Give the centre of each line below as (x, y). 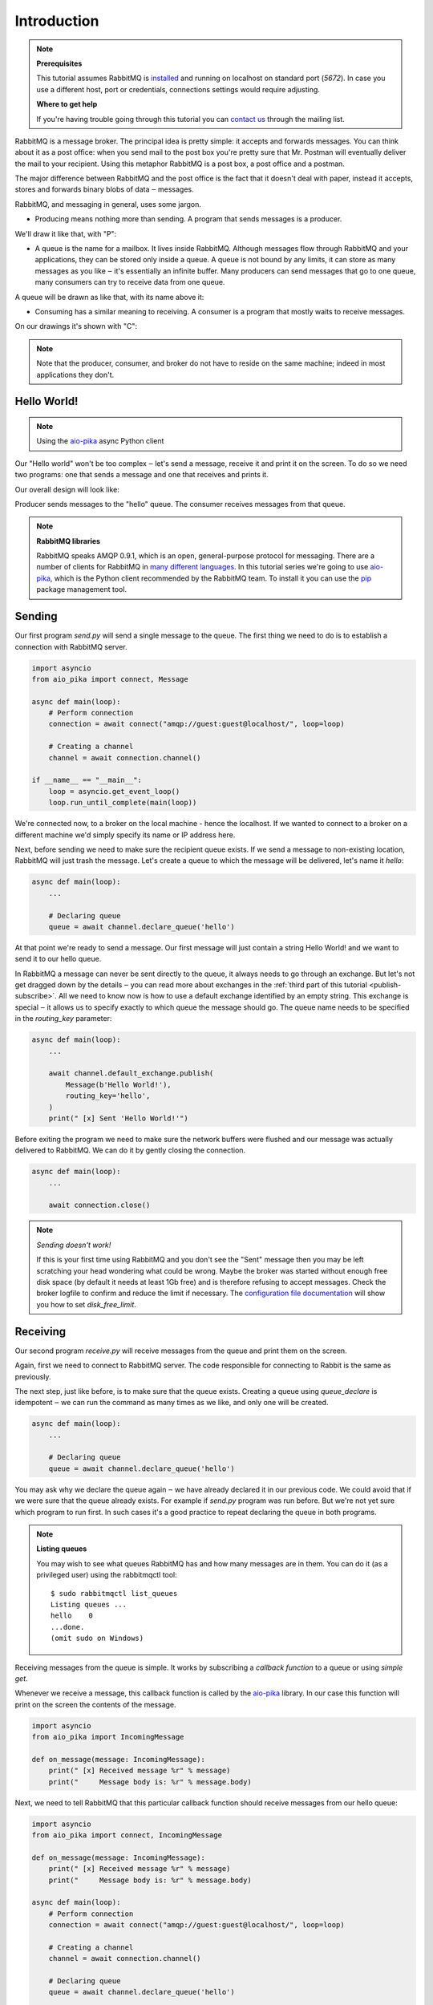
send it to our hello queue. (58, 959)
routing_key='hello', (108, 1096)
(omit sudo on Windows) (97, 1638)
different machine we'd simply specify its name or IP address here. (125, 835)
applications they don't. (75, 375)
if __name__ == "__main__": (87, 780)
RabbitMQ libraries (68, 541)
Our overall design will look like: (67, 489)
